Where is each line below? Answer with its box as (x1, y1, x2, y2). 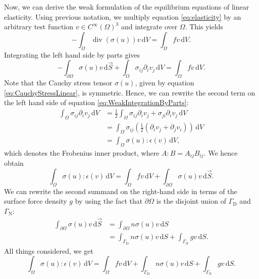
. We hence (203, 147, 238, 158)
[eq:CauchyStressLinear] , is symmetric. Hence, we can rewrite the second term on (4, 87, 255, 98)
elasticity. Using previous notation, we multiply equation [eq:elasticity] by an (4, 11, 241, 22)
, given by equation (135, 77, 194, 87)
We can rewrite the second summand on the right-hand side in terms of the (4, 185, 237, 196)
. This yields (185, 21, 223, 32)
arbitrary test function (4, 21, 74, 32)
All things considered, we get (4, 245, 93, 256)
